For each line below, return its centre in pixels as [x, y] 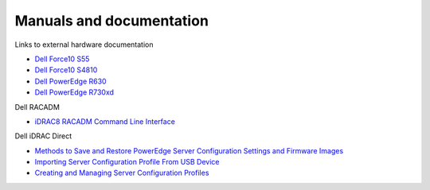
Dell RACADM [37, 107]
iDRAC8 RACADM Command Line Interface [105, 121]
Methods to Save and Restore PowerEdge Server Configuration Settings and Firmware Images [189, 150]
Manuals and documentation [111, 21]
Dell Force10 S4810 [66, 70]
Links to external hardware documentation [84, 45]
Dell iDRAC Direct [43, 136]
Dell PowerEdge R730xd [74, 92]
